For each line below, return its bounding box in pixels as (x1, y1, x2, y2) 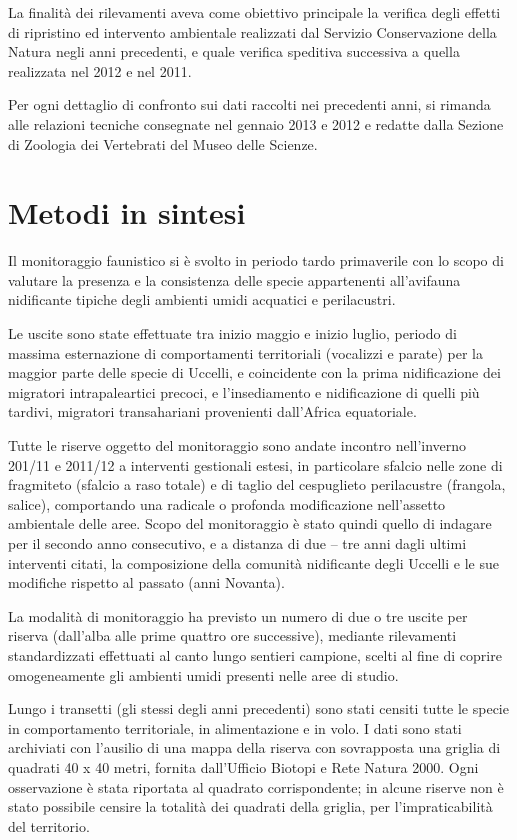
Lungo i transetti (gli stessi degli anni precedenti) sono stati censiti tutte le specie (8, 698, 509, 719)
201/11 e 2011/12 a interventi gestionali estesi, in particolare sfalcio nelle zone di (8, 454, 503, 475)
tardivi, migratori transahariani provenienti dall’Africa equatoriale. (8, 401, 417, 422)
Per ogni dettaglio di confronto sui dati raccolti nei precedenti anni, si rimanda (8, 94, 491, 115)
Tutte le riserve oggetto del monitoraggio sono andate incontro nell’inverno (8, 435, 467, 456)
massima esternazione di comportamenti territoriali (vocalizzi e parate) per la (8, 342, 483, 363)
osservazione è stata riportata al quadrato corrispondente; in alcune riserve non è (8, 776, 504, 797)
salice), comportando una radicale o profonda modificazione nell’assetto (8, 493, 446, 514)
